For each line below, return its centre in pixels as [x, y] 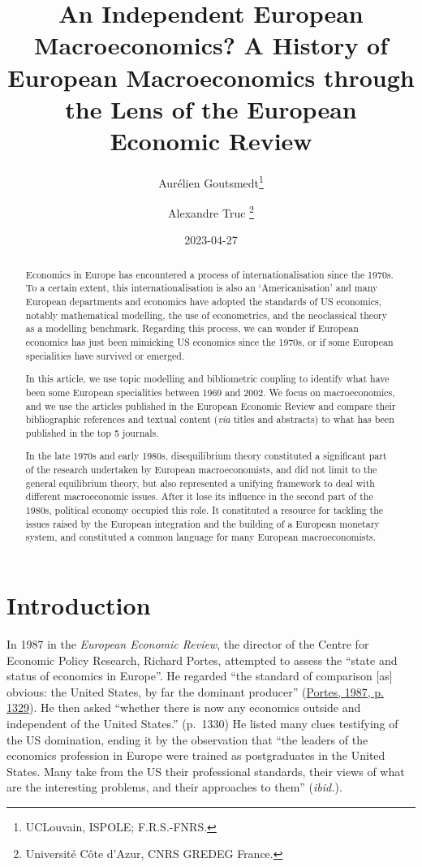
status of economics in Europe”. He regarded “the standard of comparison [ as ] [200, 676]
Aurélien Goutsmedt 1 [211, 181]
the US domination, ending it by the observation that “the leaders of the [187, 739]
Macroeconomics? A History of [211, 45]
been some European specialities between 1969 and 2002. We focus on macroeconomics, [210, 392]
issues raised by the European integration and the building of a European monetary [202, 523]
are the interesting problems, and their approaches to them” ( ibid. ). [174, 787]
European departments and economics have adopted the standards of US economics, [204, 302]
